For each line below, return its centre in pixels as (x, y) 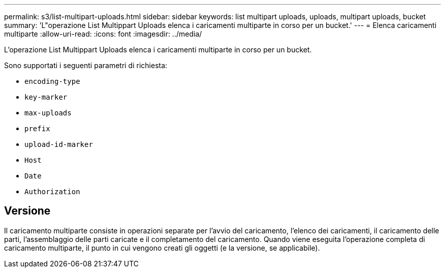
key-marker (46, 97)
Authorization (52, 192)
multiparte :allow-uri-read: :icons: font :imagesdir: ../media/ (103, 34)
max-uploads (48, 113)
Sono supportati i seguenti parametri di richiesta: (86, 65)
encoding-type (52, 81)
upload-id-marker (59, 144)
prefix (37, 129)
